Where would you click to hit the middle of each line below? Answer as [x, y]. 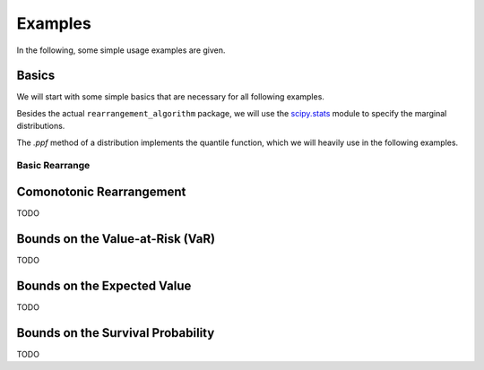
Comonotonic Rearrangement [101, 192]
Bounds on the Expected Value [104, 285]
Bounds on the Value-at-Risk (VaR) [116, 239]
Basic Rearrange [53, 166]
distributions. [41, 126]
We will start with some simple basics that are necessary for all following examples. [170, 97]
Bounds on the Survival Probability [116, 333]
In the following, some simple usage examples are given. [121, 50]
